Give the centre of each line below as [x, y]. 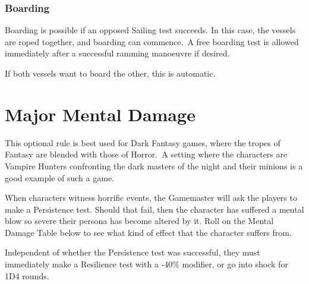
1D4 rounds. [27, 275]
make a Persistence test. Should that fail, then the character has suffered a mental [154, 209]
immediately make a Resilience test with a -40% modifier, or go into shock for [146, 264]
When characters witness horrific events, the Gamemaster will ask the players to [151, 198]
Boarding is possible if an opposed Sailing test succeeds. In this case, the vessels [150, 30]
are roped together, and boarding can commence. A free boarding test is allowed [152, 41]
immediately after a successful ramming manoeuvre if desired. [117, 53]
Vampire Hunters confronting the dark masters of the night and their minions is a [154, 165]
